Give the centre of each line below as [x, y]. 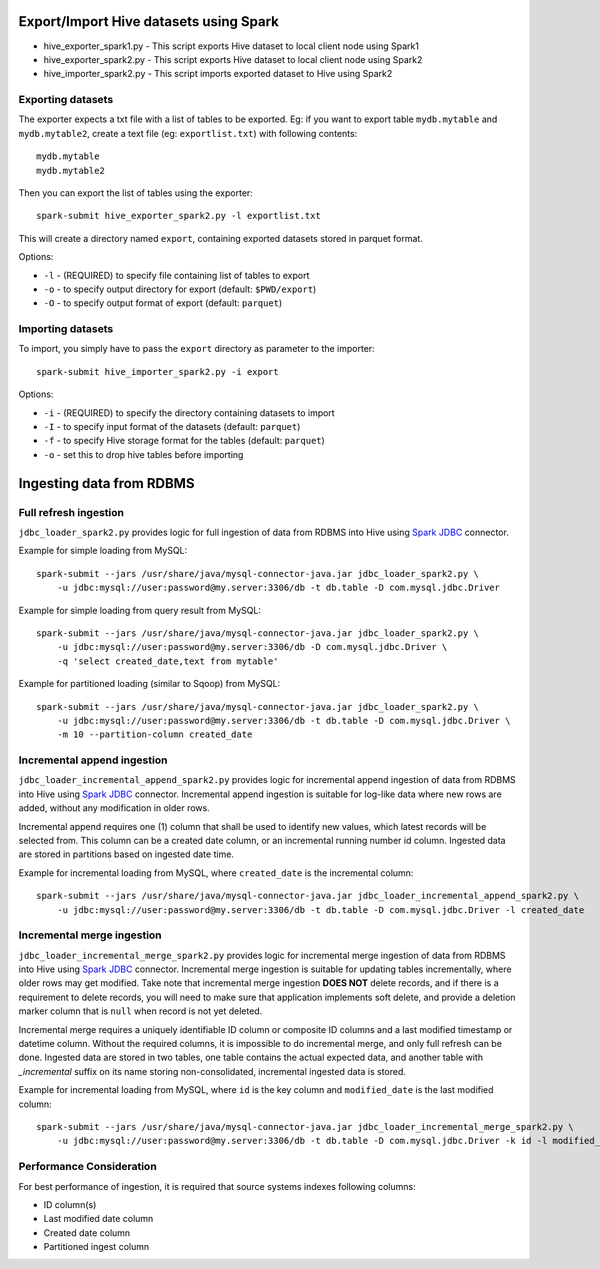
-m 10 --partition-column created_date [154, 734]
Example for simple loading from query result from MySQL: [140, 610]
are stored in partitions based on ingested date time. [126, 854]
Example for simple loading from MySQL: [103, 551]
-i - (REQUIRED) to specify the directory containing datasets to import [189, 412]
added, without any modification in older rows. [114, 808]
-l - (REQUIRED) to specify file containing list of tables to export [176, 275]
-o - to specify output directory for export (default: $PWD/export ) [180, 289]
